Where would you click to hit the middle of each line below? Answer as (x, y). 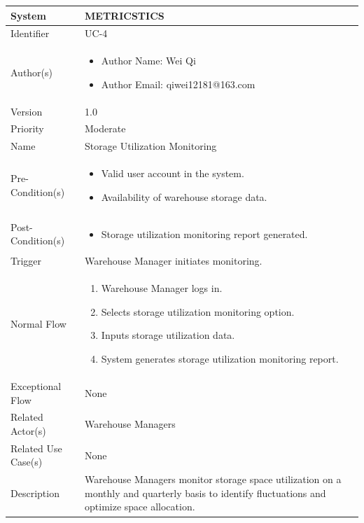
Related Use (36, 448)
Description (35, 493)
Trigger (26, 261)
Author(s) (32, 72)
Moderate (105, 128)
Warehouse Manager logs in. (162, 288)
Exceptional (36, 385)
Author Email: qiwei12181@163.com (178, 84)
